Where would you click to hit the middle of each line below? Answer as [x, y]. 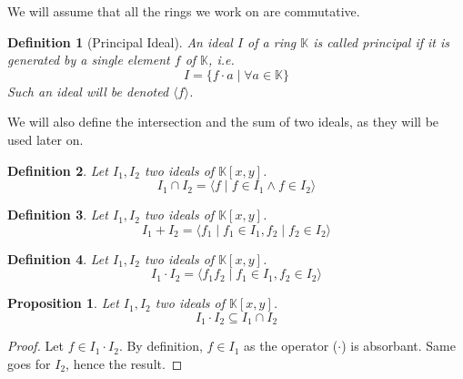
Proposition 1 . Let [63, 303]
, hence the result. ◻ [124, 363]
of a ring [272, 41]
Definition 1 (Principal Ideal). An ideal [120, 41]
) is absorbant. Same [398, 346]
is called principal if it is [382, 41]
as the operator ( [291, 346]
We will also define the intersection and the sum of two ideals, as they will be [223, 122]
